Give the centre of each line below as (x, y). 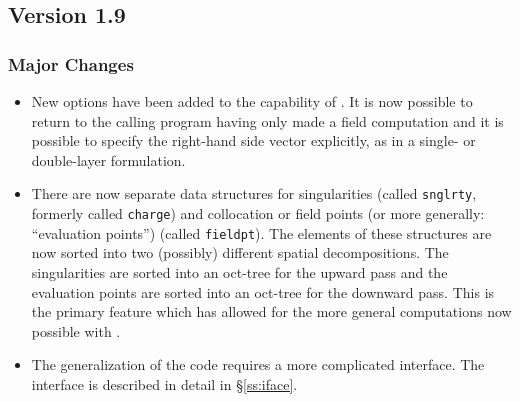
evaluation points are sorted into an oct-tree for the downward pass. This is (263, 291)
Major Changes (71, 63)
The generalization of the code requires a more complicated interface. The (258, 364)
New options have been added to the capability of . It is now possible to (252, 101)
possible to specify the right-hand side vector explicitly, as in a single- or (253, 140)
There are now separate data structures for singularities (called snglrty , (254, 193)
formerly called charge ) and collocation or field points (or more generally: (258, 213)
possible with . (76, 330)
